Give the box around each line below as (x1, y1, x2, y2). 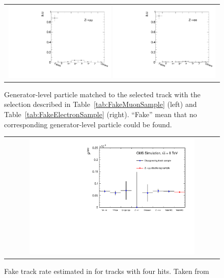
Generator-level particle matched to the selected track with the (4, 89, 201, 99)
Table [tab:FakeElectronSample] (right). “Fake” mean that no (4, 109, 197, 119)
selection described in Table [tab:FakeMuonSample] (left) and (4, 99, 197, 109)
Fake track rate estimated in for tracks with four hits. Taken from (4, 265, 209, 276)
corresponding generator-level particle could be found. (4, 119, 172, 129)
